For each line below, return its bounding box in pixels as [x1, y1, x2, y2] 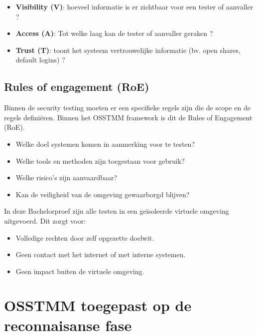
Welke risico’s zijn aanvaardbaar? [15, 172, 118, 183]
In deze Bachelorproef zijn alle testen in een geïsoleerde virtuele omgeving [4, 206, 229, 216]
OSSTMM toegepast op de [4, 295, 192, 316]
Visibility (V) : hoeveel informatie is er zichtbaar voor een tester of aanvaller [15, 1, 254, 11]
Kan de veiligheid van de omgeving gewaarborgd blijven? [15, 189, 190, 199]
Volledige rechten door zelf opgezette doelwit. [15, 232, 154, 243]
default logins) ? [15, 54, 65, 65]
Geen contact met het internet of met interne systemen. [15, 249, 186, 260]
